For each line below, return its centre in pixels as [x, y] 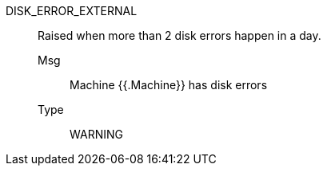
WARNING [96, 134]
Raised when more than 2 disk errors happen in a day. [179, 35]
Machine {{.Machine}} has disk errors [169, 85]
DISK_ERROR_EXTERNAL [72, 11]
